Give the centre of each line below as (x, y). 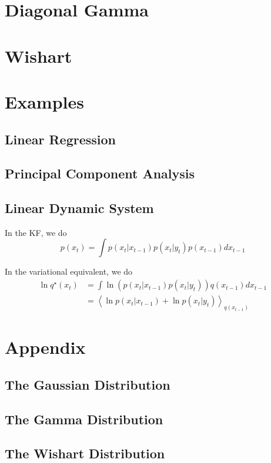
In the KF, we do (36, 232)
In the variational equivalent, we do (69, 271)
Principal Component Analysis (100, 173)
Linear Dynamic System (79, 208)
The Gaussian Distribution (88, 384)
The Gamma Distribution (84, 419)
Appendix (45, 347)
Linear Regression (60, 139)
